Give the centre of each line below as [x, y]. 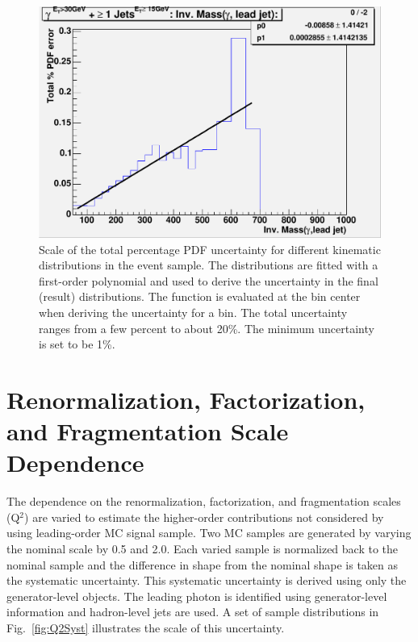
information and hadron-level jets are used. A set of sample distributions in [193, 612]
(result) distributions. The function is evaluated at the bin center [200, 296]
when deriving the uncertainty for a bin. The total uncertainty [193, 312]
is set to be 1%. [77, 344]
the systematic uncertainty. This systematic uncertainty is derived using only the [207, 580]
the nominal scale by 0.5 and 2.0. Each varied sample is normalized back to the [203, 548]
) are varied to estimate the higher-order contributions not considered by [204, 517]
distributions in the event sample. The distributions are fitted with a [209, 265]
